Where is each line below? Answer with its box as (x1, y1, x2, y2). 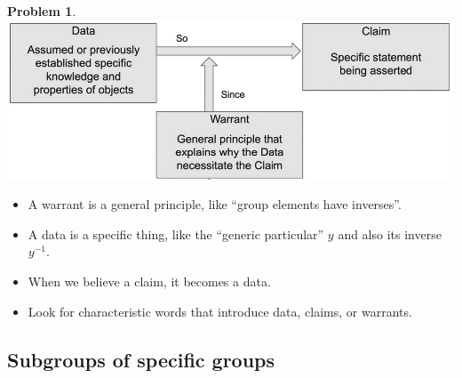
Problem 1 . (7, 2, 76, 20)
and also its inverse (338, 224, 442, 243)
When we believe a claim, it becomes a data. (28, 272, 271, 291)
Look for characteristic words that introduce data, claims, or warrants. (28, 302, 412, 320)
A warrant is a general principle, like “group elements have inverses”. (28, 195, 402, 213)
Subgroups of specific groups (7, 345, 275, 373)
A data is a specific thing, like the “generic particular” (28, 224, 324, 243)
